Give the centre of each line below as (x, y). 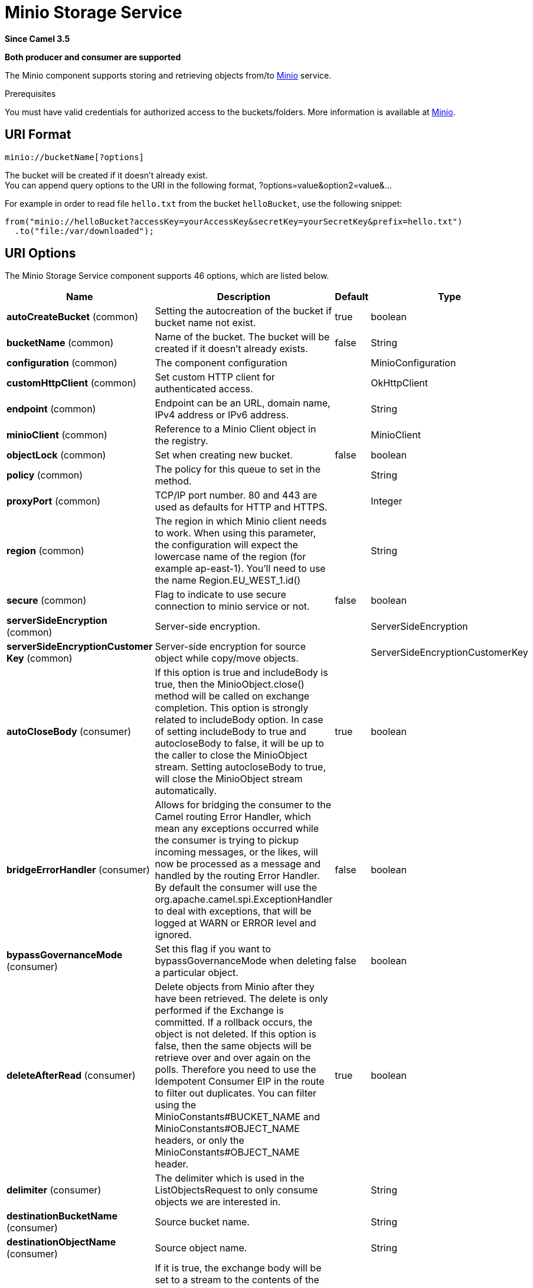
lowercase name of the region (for (230, 557)
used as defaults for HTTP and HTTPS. (241, 507)
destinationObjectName (61, 1242)
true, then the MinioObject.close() (230, 684)
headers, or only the (200, 1141)
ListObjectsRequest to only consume (236, 1190)
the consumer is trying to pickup (227, 840)
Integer (387, 501)
